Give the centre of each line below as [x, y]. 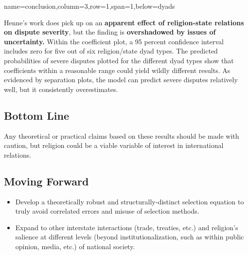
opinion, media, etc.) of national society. [75, 246]
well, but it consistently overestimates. [61, 89]
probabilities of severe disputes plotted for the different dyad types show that [119, 60]
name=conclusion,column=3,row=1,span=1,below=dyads [89, 6]
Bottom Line [36, 115]
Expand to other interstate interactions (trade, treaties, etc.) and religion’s [127, 227]
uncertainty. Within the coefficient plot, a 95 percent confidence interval [114, 41]
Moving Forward [46, 181]
